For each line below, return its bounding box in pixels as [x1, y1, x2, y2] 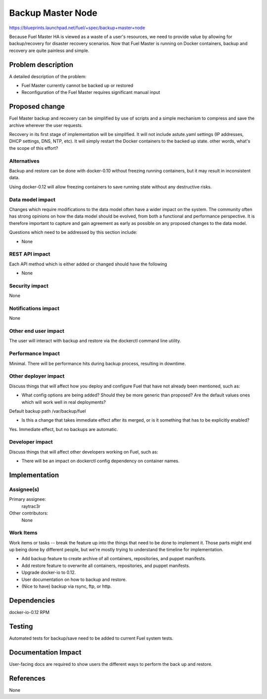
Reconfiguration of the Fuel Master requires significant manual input [21, 89, 160, 95]
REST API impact [9, 251, 50, 258]
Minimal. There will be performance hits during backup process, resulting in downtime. [9, 360, 186, 366]
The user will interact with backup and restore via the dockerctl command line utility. [9, 338, 181, 344]
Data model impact [9, 196, 56, 203]
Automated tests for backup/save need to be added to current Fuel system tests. [9, 635, 174, 641]
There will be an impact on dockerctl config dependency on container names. [21, 458, 180, 464]
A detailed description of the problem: [9, 73, 87, 79]
